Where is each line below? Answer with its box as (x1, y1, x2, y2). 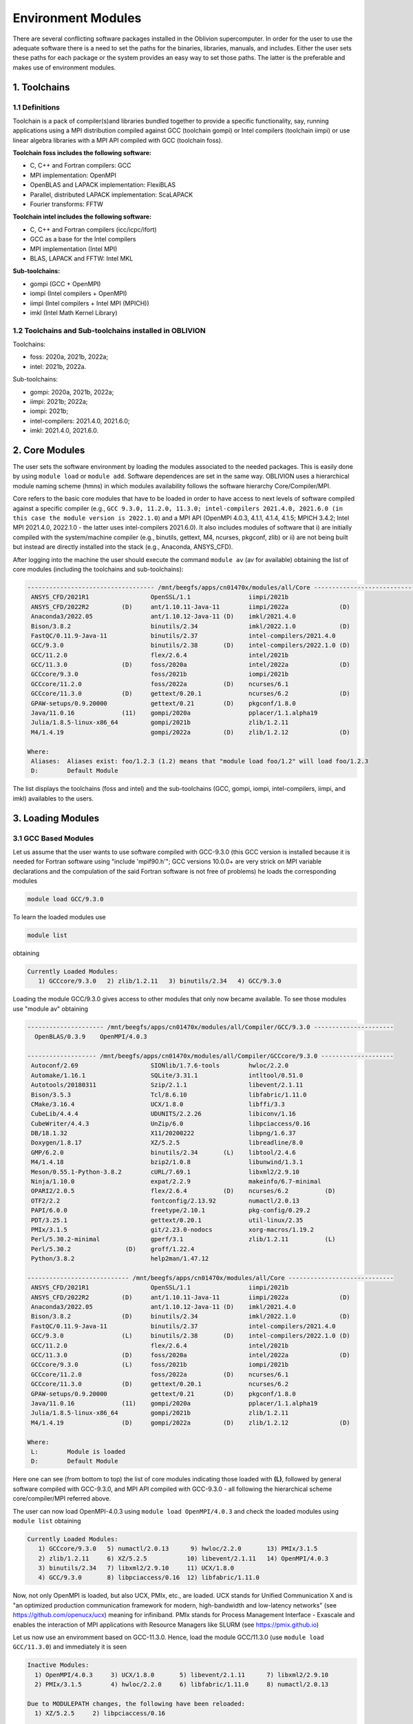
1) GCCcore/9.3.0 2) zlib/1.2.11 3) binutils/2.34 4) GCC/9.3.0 (38, 977, 282, 985)
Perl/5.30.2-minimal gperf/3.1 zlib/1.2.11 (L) (31, 1235, 337, 1243)
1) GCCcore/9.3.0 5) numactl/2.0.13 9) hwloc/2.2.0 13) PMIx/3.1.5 (38, 1545, 318, 1553)
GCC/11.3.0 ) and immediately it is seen (12, 1643, 127, 1651)
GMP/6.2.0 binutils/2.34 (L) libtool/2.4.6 (31, 1148, 296, 1156)
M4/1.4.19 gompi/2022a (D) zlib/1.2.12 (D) (31, 728, 350, 736)
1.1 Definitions (12, 102, 61, 112)
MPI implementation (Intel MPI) (30, 245, 118, 253)
